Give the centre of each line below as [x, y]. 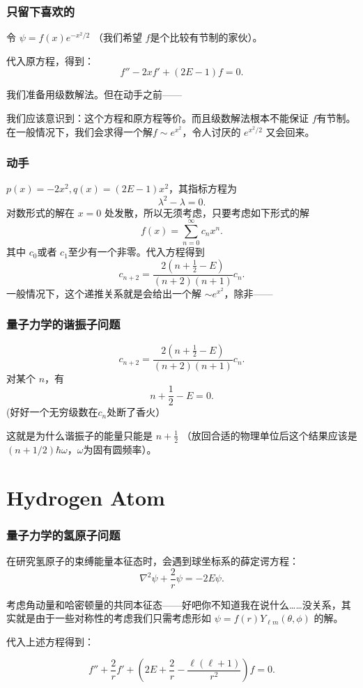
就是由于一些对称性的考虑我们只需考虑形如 [113, 618]
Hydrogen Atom [86, 497]
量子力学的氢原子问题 [63, 534]
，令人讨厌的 [211, 131]
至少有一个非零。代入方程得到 [136, 252]
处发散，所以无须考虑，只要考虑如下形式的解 [207, 212]
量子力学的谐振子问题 [63, 324]
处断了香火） [136, 412]
